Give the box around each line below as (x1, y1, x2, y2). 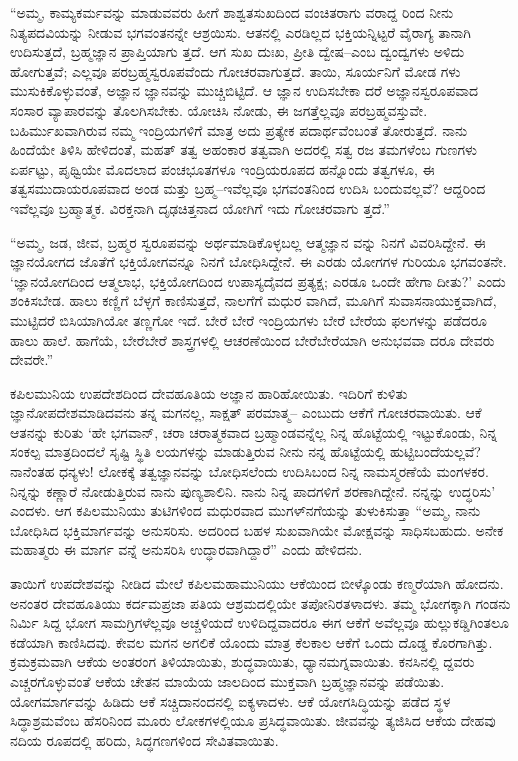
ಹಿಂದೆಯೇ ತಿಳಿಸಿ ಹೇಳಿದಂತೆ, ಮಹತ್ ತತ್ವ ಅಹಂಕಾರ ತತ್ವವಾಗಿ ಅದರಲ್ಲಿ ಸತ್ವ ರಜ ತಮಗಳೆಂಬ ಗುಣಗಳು (10, 139, 478, 160)
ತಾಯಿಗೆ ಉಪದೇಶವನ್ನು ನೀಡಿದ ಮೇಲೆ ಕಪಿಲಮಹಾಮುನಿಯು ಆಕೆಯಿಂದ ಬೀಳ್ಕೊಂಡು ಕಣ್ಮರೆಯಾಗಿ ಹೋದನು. (10, 573, 504, 594)
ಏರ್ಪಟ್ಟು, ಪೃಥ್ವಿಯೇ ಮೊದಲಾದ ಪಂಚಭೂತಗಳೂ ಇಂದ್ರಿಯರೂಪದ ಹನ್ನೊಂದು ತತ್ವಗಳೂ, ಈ (10, 158, 435, 179)
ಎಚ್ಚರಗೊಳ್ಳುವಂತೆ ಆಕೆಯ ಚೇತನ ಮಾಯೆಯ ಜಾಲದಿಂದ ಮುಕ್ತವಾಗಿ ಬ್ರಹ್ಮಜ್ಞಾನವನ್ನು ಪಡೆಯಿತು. (10, 671, 445, 691)
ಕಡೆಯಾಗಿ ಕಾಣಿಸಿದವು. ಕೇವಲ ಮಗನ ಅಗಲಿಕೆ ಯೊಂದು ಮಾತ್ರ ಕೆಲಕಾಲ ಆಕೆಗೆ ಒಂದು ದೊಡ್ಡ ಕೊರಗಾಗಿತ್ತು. (10, 631, 493, 652)
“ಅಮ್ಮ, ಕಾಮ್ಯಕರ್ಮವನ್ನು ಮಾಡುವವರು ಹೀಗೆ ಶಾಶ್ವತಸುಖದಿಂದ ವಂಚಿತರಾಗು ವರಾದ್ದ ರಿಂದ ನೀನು (10, 2, 454, 22)
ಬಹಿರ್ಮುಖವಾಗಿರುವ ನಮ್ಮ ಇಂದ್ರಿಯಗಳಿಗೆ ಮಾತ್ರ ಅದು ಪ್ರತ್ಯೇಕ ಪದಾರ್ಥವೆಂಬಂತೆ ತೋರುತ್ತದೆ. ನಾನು (10, 119, 468, 140)
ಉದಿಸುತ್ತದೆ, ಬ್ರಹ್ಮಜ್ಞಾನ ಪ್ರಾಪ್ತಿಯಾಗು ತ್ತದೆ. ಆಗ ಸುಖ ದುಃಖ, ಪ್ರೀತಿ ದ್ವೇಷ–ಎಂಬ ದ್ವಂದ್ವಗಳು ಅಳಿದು (10, 41, 465, 62)
